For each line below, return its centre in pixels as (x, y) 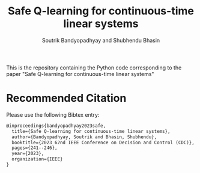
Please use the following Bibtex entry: (53, 114)
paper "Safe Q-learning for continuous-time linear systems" (80, 74)
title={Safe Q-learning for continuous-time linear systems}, (91, 131)
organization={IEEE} (37, 159)
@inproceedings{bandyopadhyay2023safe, (56, 126)
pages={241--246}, (35, 148)
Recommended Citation (66, 98)
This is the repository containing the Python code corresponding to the (94, 68)
